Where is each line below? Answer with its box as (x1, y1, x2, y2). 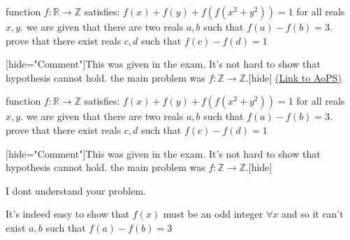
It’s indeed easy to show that (6, 207, 130, 221)
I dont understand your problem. (6, 183, 146, 197)
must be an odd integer (163, 207, 263, 221)
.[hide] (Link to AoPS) (245, 70, 342, 84)
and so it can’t (281, 207, 344, 221)
